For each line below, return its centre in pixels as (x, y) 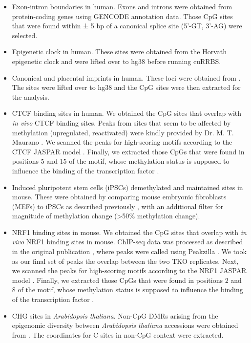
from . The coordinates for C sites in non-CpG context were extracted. (118, 334)
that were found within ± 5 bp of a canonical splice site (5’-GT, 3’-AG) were (127, 26)
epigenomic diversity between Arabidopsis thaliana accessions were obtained (125, 325)
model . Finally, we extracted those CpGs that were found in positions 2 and (127, 280)
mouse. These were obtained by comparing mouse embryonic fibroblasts (119, 197)
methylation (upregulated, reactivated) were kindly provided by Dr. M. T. (123, 132)
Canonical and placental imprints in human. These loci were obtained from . (126, 77)
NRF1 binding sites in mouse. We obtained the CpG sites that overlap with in (129, 232)
